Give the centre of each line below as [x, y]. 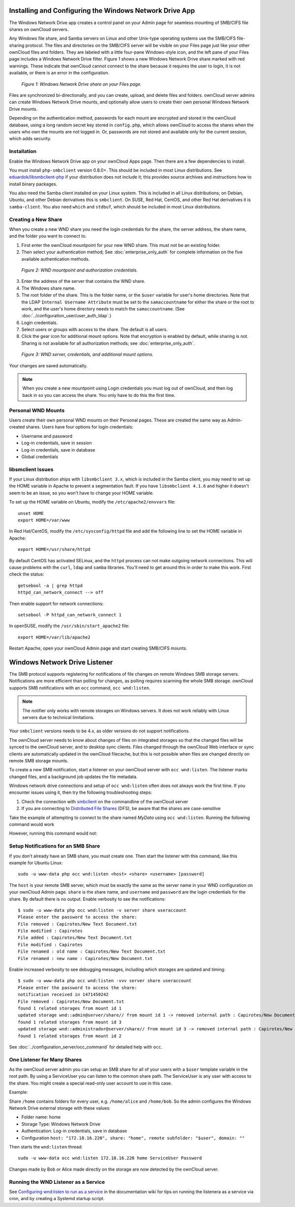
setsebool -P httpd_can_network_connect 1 [70, 615]
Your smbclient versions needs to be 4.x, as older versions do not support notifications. [100, 731]
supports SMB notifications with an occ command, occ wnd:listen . [80, 688]
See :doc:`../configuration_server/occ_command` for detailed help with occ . [86, 1047]
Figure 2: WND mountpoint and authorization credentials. [79, 270]
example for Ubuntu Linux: [36, 863]
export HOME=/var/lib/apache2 [54, 637]
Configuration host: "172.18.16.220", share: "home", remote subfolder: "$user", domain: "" [133, 1138]
